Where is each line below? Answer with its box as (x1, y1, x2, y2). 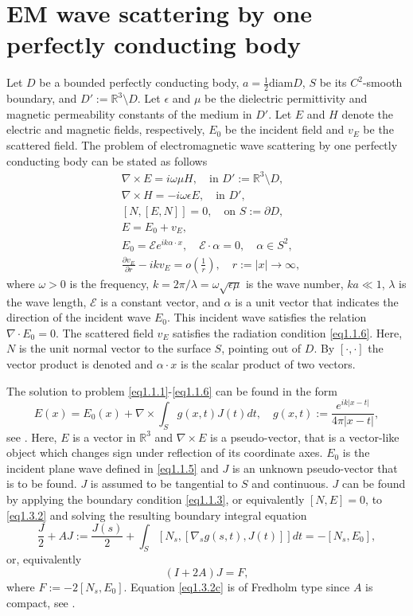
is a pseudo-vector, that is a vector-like (210, 428, 399, 445)
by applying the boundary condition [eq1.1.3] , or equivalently (6, 490, 305, 507)
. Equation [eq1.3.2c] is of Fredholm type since (123, 579, 350, 595)
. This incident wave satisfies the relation (166, 309, 367, 326)
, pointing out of (221, 340, 302, 357)
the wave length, (6, 293, 87, 310)
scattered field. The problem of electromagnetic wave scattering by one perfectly (6, 136, 398, 153)
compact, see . (6, 594, 76, 610)
